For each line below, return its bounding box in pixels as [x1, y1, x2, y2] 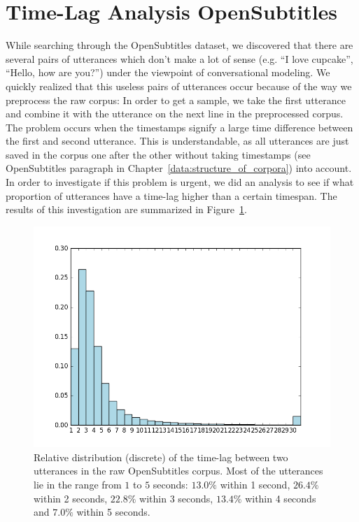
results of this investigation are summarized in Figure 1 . [6, 202, 247, 217]
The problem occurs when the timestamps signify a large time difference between [6, 119, 353, 134]
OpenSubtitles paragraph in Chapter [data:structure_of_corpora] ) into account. [6, 161, 352, 175]
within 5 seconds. [76, 505, 150, 519]
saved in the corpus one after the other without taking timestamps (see [6, 147, 311, 161]
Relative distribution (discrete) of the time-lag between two [34, 449, 288, 464]
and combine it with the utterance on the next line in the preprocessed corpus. [6, 106, 344, 121]
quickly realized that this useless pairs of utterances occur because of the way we [6, 78, 352, 93]
